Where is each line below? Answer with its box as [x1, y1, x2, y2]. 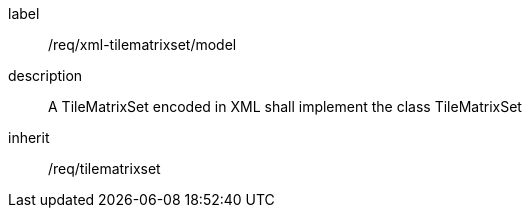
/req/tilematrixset [48, 160, 161, 177]
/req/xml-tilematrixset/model [48, 36, 237, 53]
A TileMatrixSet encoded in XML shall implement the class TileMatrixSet [48, 98, 522, 115]
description [8, 67, 83, 84]
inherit [8, 129, 50, 146]
